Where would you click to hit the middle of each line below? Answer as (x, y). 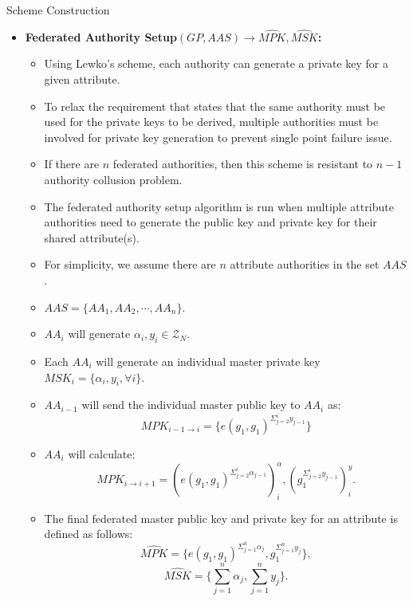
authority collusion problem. (113, 179)
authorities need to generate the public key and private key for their (210, 222)
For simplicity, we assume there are (130, 264)
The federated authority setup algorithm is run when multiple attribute (219, 206)
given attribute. (82, 79)
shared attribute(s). (92, 237)
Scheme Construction (58, 10)
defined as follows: (88, 534)
